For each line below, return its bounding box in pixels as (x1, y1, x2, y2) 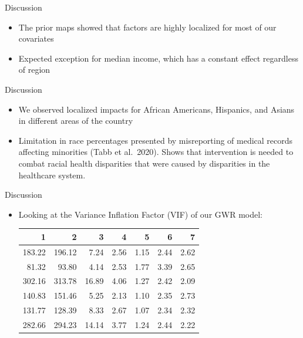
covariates (18, 32, 54, 45)
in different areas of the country (18, 114, 133, 127)
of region (18, 63, 51, 76)
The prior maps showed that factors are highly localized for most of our (18, 21, 277, 33)
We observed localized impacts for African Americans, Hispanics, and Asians (18, 103, 295, 115)
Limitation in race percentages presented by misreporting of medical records (18, 134, 293, 146)
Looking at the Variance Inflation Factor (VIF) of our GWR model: (18, 208, 262, 220)
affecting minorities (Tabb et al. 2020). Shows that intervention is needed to (18, 146, 294, 158)
